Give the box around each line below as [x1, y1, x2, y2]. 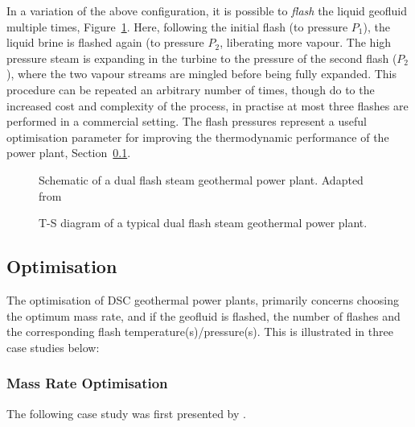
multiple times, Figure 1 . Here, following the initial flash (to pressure [6, 18, 348, 35]
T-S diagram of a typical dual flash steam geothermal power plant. [39, 214, 368, 231]
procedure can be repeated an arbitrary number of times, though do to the [6, 81, 375, 97]
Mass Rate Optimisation [6, 373, 168, 393]
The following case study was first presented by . [6, 404, 246, 421]
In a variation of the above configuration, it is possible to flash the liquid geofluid [6, 2, 408, 19]
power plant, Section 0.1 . [6, 144, 131, 161]
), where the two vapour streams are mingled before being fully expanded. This [6, 65, 397, 82]
